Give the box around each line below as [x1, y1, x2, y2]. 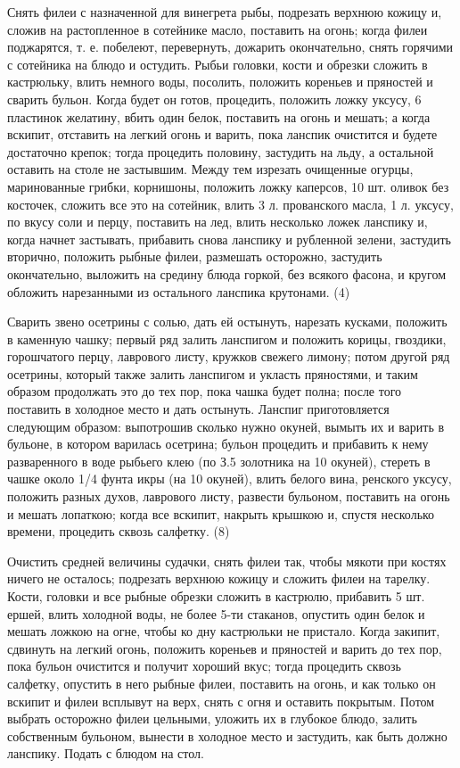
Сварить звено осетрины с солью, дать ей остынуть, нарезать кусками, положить [7, 312, 448, 331]
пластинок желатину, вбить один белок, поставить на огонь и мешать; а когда [7, 107, 431, 126]
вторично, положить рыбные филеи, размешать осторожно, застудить [7, 247, 382, 266]
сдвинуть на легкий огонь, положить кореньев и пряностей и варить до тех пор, [7, 639, 442, 657]
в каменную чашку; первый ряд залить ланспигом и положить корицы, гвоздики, [7, 329, 447, 348]
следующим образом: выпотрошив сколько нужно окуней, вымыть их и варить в [7, 417, 445, 435]
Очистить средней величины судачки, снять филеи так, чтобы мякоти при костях [7, 551, 447, 570]
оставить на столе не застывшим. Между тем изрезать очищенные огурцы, [7, 160, 414, 178]
